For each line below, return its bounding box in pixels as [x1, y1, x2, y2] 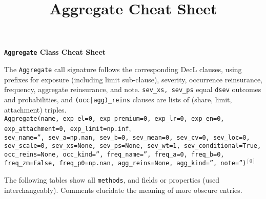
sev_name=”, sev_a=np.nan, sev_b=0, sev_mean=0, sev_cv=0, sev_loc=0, [4, 134, 250, 141]
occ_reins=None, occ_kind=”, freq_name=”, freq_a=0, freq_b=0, [4, 150, 224, 158]
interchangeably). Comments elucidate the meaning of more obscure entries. [4, 184, 242, 195]
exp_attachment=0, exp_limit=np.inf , [4, 122, 131, 133]
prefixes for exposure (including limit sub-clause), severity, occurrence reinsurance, [4, 74, 263, 84]
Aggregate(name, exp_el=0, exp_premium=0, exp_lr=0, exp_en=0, [4, 115, 224, 123]
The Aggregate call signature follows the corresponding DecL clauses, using [4, 64, 242, 75]
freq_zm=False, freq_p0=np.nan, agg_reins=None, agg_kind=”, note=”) [4, 160, 247, 167]
